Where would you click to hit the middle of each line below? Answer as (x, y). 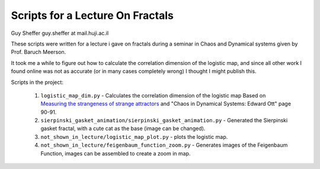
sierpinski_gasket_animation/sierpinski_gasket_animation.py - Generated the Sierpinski (164, 121)
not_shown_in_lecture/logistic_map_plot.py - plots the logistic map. (134, 136)
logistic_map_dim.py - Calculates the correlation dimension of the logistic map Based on (153, 95)
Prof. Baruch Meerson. (39, 52)
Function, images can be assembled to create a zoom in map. (116, 153)
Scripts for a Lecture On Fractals (92, 15)
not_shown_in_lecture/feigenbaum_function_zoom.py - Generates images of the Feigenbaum (164, 145)
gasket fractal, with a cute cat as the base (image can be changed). (123, 129)
